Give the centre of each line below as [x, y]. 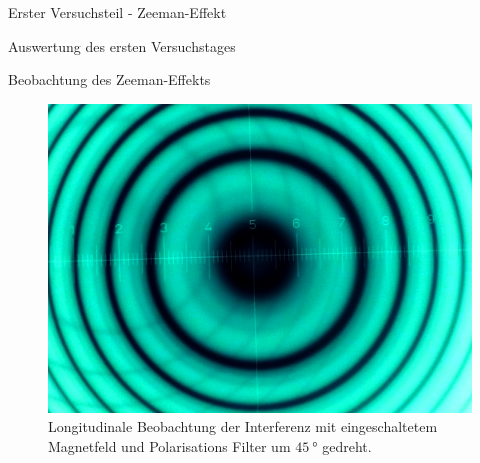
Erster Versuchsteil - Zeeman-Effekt [117, 12]
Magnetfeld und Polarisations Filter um [169, 445]
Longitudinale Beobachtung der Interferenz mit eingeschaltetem [243, 426]
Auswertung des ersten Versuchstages [122, 45]
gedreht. [347, 445]
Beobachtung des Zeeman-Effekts [109, 79]
